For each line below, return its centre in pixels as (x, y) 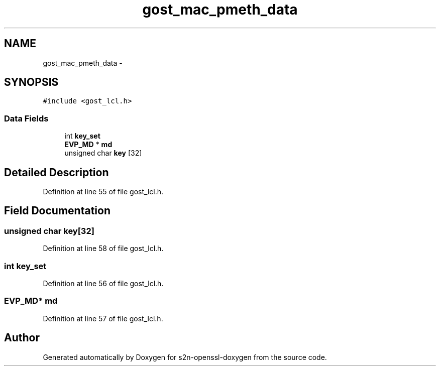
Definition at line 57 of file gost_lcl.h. (103, 318)
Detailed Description (57, 172)
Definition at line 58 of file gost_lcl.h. (103, 249)
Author (22, 338)
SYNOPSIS (31, 82)
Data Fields (26, 118)
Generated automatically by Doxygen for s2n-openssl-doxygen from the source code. (185, 357)
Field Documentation (57, 211)
